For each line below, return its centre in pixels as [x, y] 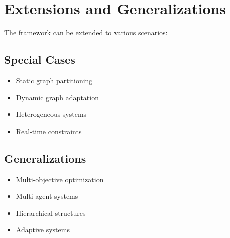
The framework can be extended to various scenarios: [86, 32]
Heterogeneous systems [51, 114]
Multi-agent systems [47, 196]
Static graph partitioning [54, 80]
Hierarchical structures [51, 213]
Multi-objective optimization [60, 179]
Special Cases [40, 59]
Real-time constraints [49, 131]
